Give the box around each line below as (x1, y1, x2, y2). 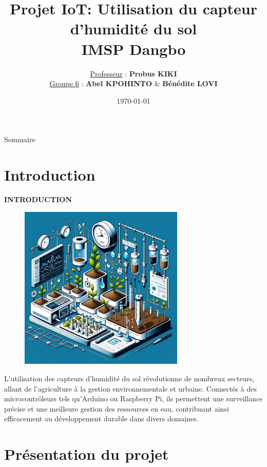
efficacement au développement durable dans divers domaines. (4, 413, 199, 424)
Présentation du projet (4, 443, 169, 464)
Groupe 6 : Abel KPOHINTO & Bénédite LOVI (49, 78, 218, 89)
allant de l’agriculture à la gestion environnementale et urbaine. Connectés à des (4, 383, 257, 394)
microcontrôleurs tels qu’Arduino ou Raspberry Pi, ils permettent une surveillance (4, 393, 263, 404)
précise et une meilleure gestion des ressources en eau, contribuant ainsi (4, 403, 229, 414)
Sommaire (4, 134, 35, 145)
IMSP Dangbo (81, 38, 186, 59)
